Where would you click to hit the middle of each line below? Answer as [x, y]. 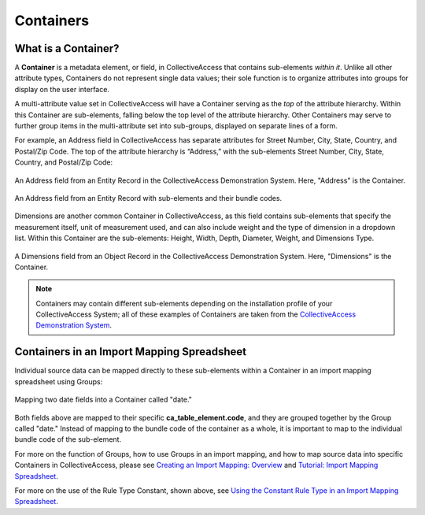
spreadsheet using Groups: [59, 381]
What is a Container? [67, 48]
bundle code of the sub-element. [68, 439]
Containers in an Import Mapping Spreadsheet [131, 352]
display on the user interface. [62, 89]
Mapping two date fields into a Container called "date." [103, 400]
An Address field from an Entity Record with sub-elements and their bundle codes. [148, 198]
